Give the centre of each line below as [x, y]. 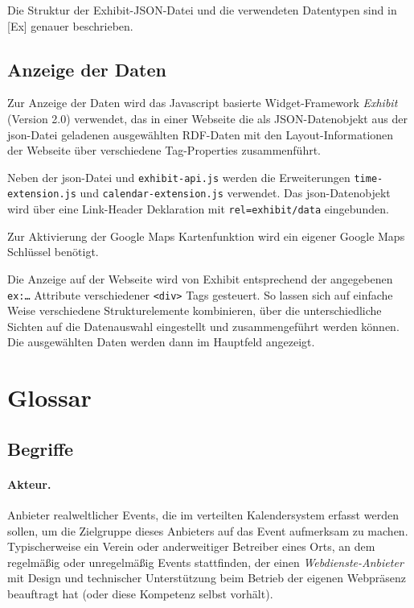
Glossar [49, 397]
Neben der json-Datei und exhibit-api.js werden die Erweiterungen [179, 177]
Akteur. [29, 484]
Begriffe [41, 448]
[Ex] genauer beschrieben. [70, 25]
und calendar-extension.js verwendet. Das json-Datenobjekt [235, 193]
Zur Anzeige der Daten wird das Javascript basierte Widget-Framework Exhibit [203, 103]
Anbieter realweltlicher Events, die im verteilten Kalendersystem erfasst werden [203, 514]
